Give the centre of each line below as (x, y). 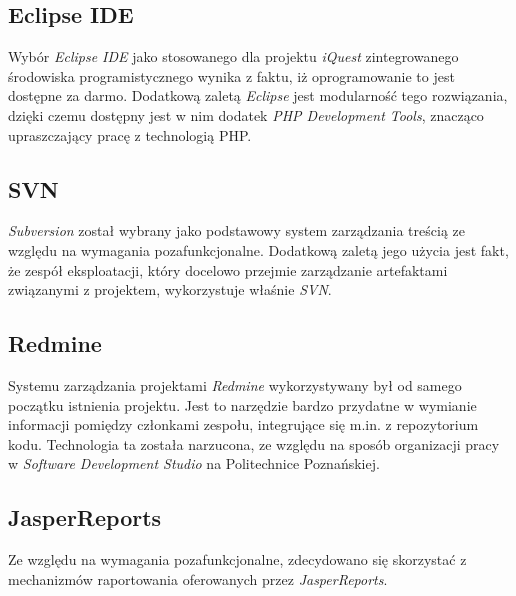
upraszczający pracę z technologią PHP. (130, 134)
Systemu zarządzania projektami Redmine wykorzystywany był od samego (235, 384)
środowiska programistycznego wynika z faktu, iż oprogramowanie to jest (231, 75)
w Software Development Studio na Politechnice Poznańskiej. (194, 463)
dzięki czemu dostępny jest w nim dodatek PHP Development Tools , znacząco (246, 114)
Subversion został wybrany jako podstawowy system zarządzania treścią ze (236, 230)
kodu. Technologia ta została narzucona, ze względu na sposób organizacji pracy (254, 443)
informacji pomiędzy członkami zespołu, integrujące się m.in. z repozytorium (243, 424)
